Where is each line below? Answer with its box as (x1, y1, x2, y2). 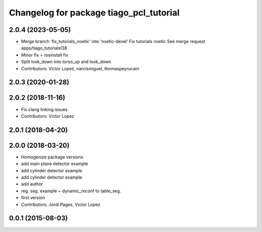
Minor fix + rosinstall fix (21, 52, 68, 58)
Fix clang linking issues (21, 107, 68, 112)
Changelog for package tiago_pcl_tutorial (9, 7, 180, 18)
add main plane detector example (21, 161, 88, 167)
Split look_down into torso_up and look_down (21, 59, 112, 65)
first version (21, 195, 46, 201)
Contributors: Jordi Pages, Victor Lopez (21, 201, 100, 207)
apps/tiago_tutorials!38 (21, 45, 67, 51)
